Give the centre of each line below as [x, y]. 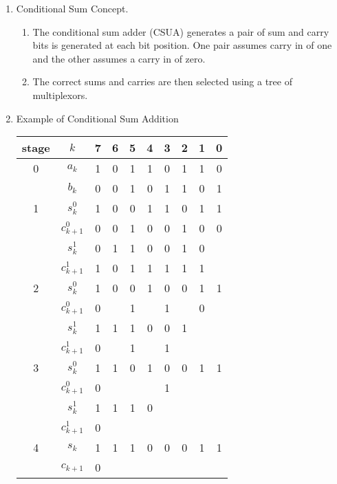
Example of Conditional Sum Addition [97, 118]
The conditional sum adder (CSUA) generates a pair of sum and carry [181, 31]
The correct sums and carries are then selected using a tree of [162, 81]
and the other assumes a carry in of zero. [119, 58]
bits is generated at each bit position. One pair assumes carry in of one [182, 45]
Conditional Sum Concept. [72, 8]
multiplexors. [60, 95]
